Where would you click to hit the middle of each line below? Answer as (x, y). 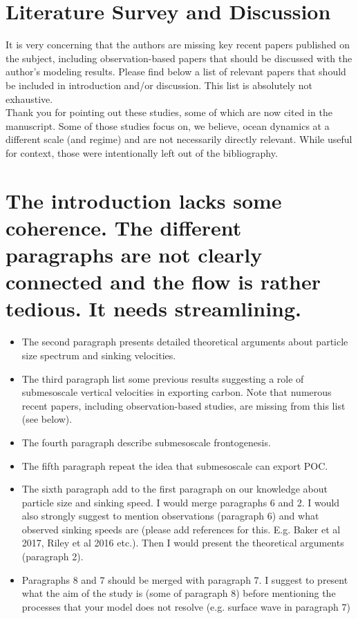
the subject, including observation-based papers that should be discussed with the (179, 58)
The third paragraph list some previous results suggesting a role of (163, 378)
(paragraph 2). (53, 556)
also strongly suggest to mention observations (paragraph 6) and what (170, 516)
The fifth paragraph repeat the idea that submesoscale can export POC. (175, 465)
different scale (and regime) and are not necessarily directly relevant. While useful (179, 139)
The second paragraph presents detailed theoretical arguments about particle (185, 342)
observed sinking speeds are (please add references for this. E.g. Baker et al (181, 529)
